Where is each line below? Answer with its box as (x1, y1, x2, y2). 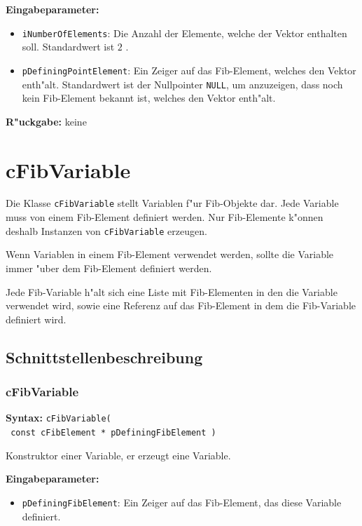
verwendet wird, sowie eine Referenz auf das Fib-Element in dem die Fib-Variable (6, 298, 356, 313)
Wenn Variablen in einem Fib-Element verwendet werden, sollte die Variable (6, 247, 334, 262)
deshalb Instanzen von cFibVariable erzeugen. (6, 223, 207, 238)
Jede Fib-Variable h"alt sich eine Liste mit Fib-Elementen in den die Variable (6, 284, 337, 299)
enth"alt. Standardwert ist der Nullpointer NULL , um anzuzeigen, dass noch (22, 76, 343, 91)
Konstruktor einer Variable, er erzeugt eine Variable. (6, 447, 231, 462)
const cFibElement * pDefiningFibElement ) (11, 428, 216, 438)
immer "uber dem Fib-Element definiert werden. (6, 260, 212, 275)
